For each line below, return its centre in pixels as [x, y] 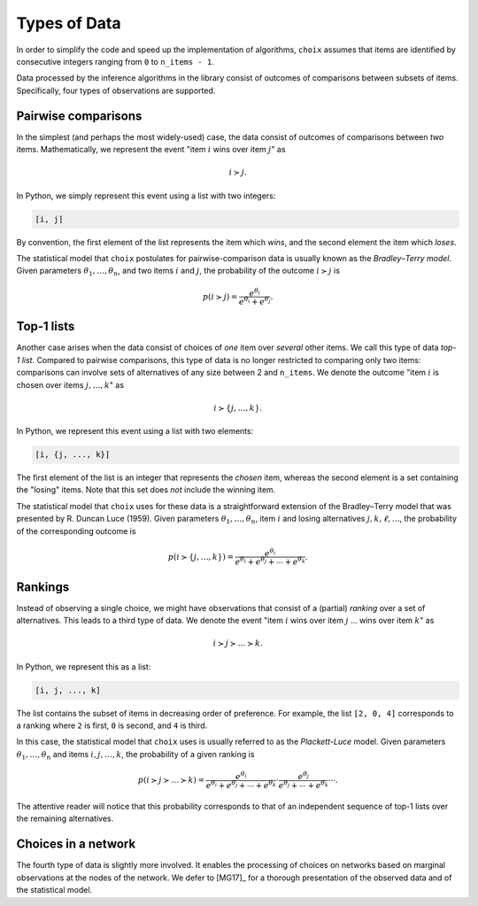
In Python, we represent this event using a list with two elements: [135, 431]
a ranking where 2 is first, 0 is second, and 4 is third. [112, 725]
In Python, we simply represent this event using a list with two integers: [146, 196]
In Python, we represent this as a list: [84, 666]
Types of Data [69, 23]
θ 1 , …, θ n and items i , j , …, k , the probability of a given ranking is [135, 755]
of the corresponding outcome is [76, 530]
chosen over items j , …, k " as [70, 384]
